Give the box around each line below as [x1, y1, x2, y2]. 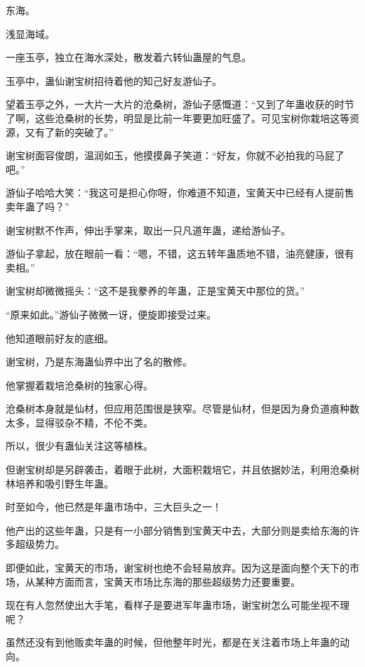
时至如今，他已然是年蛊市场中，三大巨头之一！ [6, 499, 222, 514]
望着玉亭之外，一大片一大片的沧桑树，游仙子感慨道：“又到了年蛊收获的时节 [6, 97, 354, 112]
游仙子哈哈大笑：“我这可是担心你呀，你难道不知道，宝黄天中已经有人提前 [6, 185, 345, 200]
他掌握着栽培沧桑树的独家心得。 [6, 377, 153, 392]
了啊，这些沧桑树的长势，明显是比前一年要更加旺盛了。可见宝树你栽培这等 [6, 110, 350, 125]
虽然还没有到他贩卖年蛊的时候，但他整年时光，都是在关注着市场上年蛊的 [6, 635, 340, 649]
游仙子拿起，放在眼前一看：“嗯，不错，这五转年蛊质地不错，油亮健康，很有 [6, 246, 354, 261]
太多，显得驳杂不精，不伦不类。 [6, 415, 153, 429]
